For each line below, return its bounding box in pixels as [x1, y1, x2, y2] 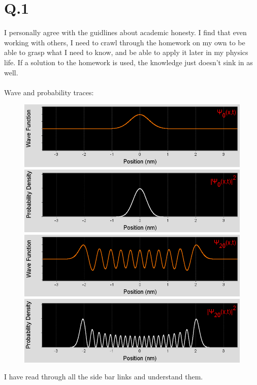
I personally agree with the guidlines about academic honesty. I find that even [4, 27, 247, 38]
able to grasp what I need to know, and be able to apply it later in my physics [4, 47, 248, 58]
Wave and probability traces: [4, 87, 94, 97]
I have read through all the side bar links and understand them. [4, 371, 203, 382]
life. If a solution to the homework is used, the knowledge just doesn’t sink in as [4, 57, 253, 67]
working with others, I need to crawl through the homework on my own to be [4, 37, 245, 47]
